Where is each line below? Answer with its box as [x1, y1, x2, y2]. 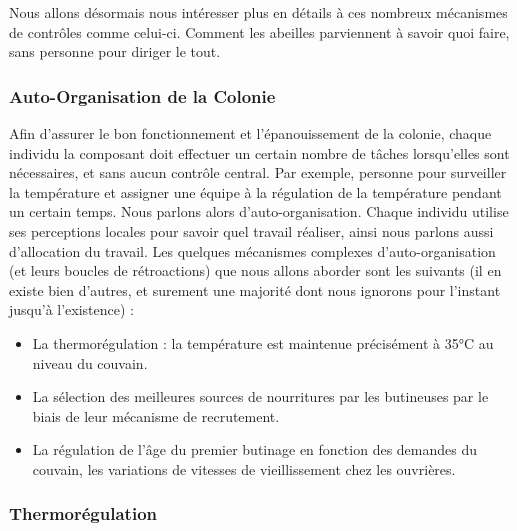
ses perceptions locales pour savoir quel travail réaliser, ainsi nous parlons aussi [9, 220, 494, 241]
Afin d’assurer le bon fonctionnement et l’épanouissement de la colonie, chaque [9, 123, 492, 143]
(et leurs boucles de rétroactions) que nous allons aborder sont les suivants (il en [9, 260, 502, 281]
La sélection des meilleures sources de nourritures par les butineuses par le [32, 386, 489, 407]
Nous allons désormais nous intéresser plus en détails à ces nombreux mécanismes [9, 2, 508, 22]
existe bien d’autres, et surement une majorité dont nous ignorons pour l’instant [9, 279, 501, 300]
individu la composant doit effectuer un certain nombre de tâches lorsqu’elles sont [9, 142, 510, 163]
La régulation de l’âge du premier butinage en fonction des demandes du [32, 439, 478, 460]
